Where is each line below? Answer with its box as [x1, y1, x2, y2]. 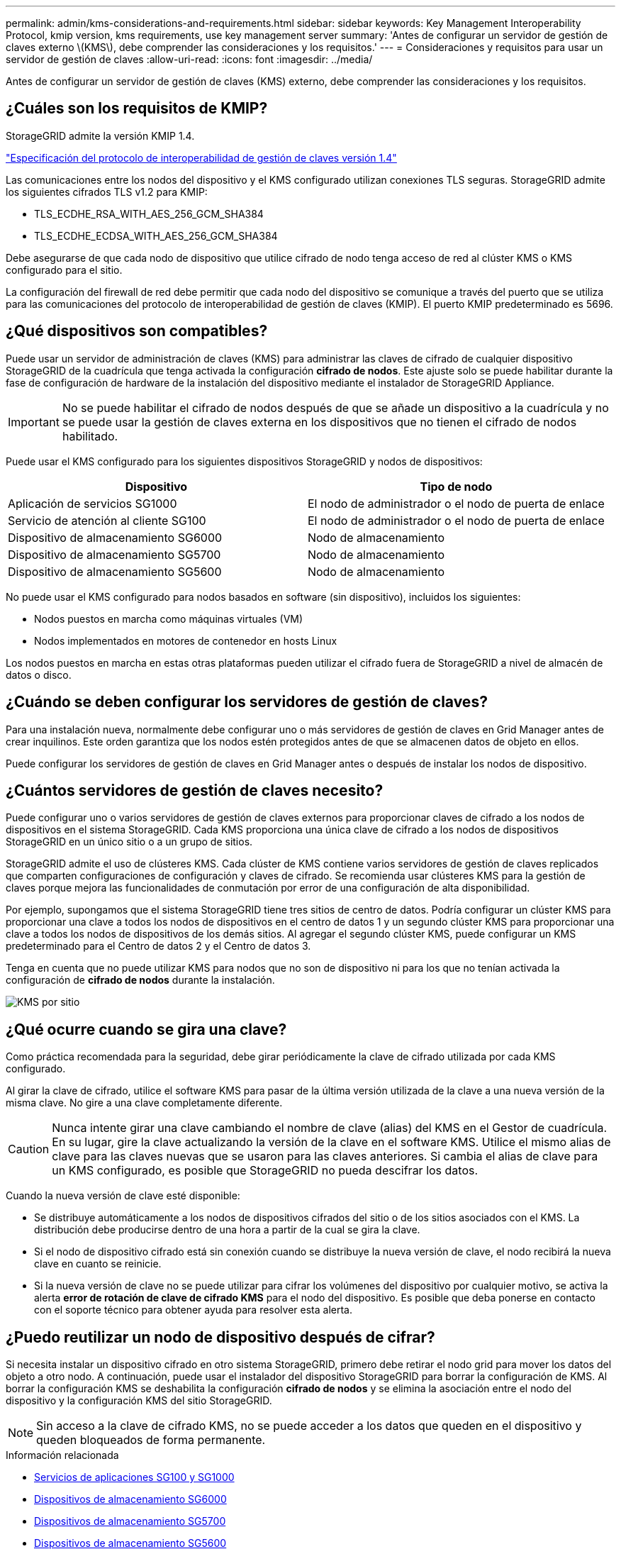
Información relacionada [6, 1449, 119, 1462]
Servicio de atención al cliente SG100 [8, 513, 206, 528]
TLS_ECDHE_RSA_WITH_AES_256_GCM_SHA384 [34, 207, 264, 220]
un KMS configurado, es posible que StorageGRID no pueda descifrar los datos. [52, 1163, 479, 1178]
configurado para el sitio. [6, 263, 123, 276]
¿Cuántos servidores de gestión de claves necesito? [6, 781, 384, 799]
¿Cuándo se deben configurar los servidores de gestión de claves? [6, 693, 488, 711]
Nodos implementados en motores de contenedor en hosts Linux [34, 634, 337, 647]
